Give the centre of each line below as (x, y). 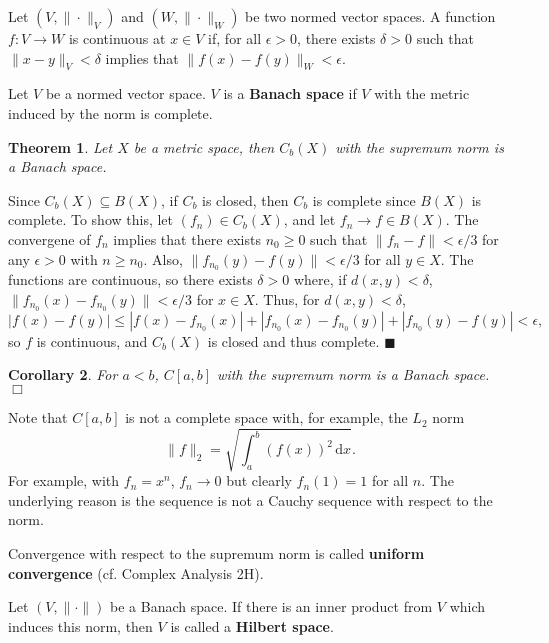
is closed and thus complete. (293, 340)
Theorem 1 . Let (60, 146)
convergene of (49, 238)
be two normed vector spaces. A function (370, 16)
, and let (309, 219)
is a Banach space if (290, 93)
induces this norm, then (80, 625)
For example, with (64, 480)
